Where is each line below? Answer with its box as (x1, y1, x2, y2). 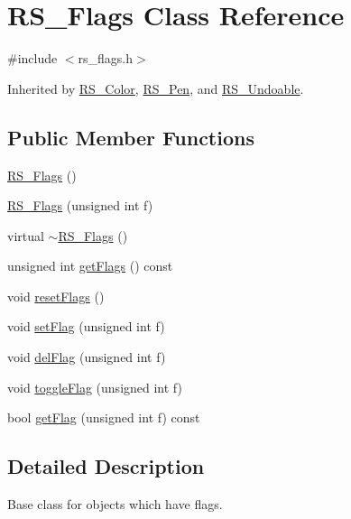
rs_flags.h (78, 49, 134, 68)
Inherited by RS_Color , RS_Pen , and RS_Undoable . (7, 79, 304, 97)
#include (7, 49, 58, 68)
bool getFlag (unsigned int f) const (7, 408, 200, 427)
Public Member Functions (7, 123, 254, 151)
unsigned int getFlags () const (7, 256, 173, 275)
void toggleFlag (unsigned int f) (7, 377, 182, 396)
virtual (7, 226, 44, 245)
